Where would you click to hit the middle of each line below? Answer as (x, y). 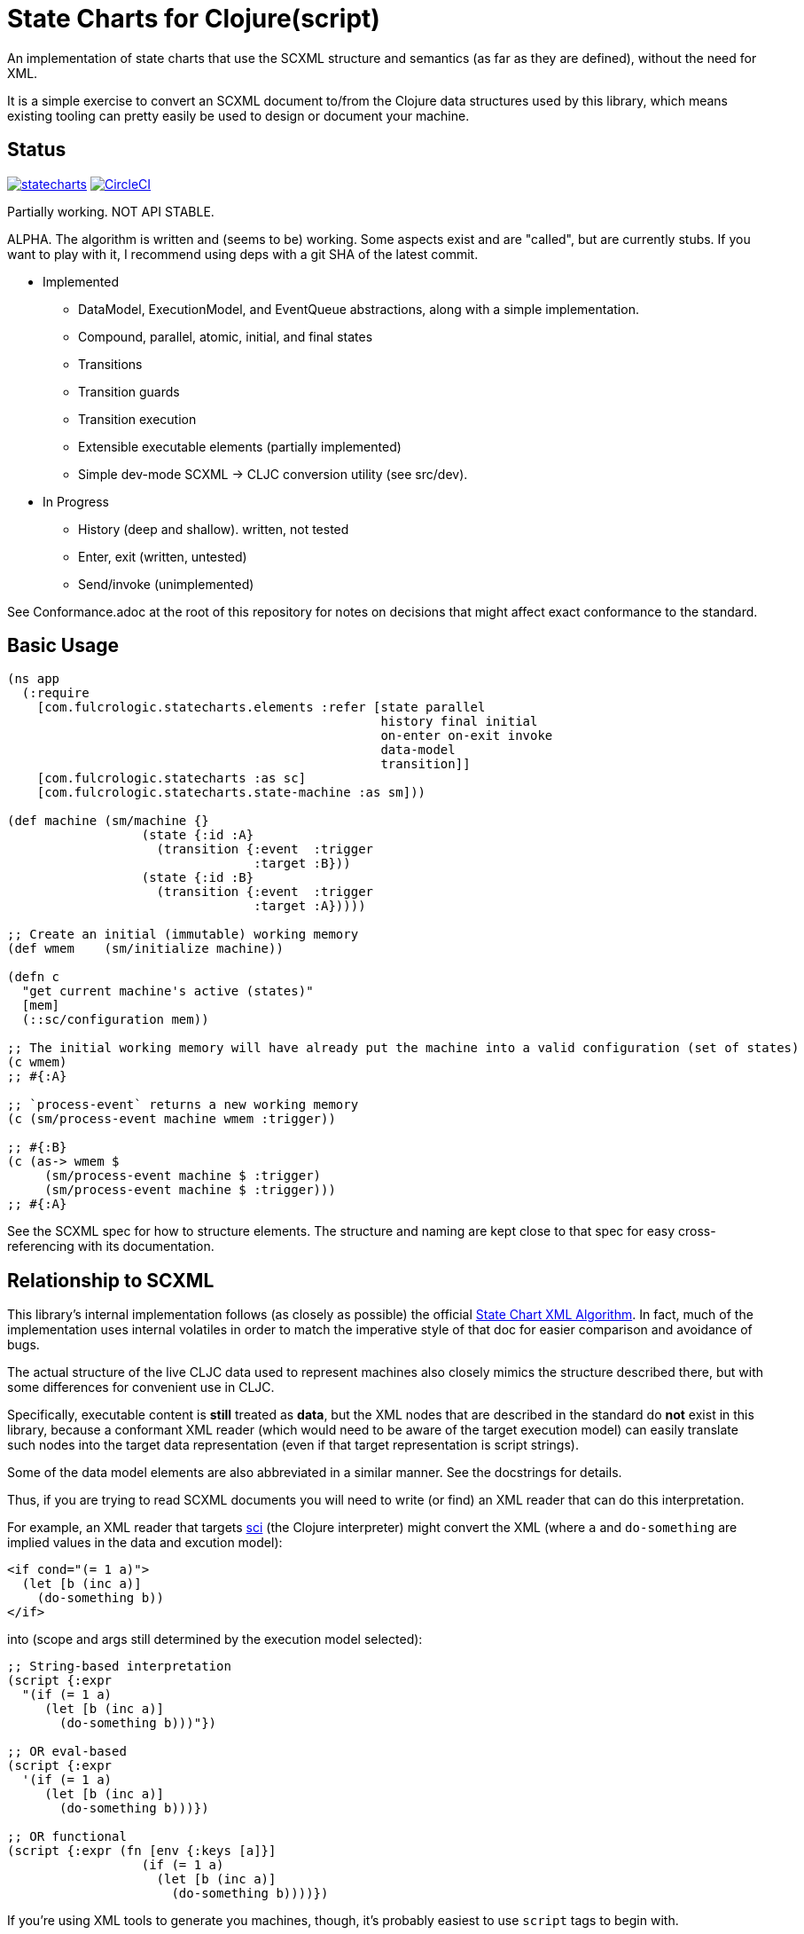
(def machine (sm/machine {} (108, 821)
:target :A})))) (310, 906)
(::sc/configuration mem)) (115, 1020)
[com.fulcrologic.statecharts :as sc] (172, 778)
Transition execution (137, 419)
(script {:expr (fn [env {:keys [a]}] (142, 1851)
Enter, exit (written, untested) (163, 556)
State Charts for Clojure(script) (194, 19)
